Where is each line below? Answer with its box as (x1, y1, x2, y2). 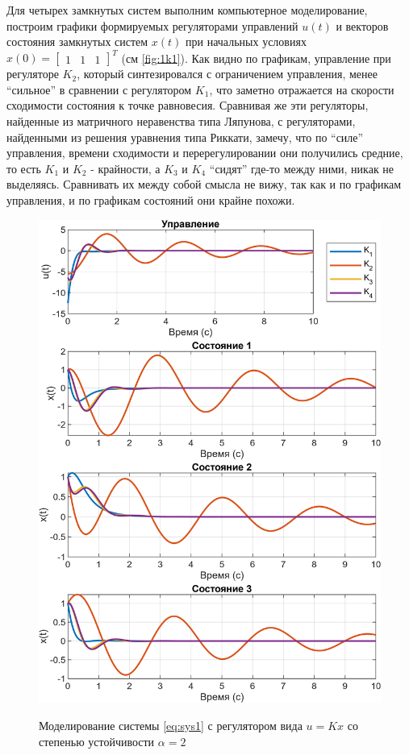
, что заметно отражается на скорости (209, 81, 394, 97)
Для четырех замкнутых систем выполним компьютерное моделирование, (6, 2, 368, 18)
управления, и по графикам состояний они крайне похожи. (6, 192, 295, 209)
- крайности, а (90, 160, 161, 176)
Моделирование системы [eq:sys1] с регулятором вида (39, 716, 303, 733)
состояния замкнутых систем (6, 33, 148, 50)
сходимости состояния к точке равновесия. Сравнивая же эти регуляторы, (6, 97, 369, 114)
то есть (6, 160, 41, 176)
